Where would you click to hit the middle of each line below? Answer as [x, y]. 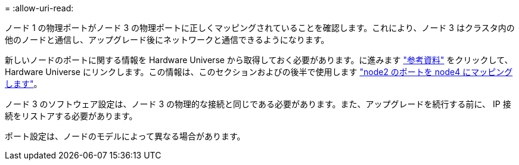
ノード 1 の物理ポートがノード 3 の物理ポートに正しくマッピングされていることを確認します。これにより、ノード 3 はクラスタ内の [260, 28]
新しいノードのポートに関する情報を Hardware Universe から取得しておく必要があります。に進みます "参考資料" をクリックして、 [259, 60]
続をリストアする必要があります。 [71, 116]
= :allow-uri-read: [39, 8]
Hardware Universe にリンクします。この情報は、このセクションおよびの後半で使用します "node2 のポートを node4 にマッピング [259, 72]
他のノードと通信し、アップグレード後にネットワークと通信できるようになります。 [167, 40]
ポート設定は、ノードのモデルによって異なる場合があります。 [125, 136]
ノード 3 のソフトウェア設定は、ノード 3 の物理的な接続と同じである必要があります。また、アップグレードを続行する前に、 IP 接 [258, 104]
